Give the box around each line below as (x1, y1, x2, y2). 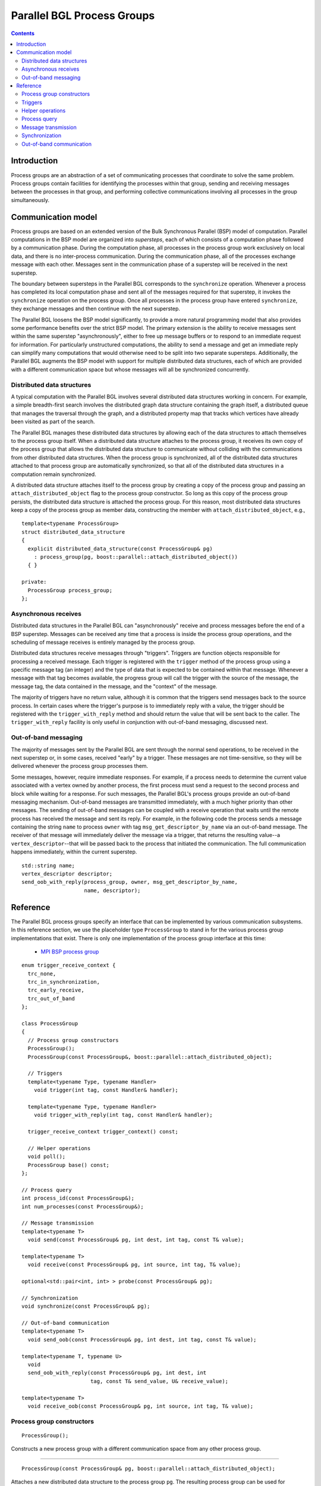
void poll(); (27, 1153, 66, 1160)
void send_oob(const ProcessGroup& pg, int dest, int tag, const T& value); (27, 1336, 257, 1343)
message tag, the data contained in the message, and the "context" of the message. (11, 682, 218, 690)
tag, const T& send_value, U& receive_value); (90, 1378, 229, 1384)
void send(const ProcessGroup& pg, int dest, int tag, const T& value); (27, 1236, 244, 1243)
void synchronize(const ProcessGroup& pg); (21, 1303, 150, 1310)
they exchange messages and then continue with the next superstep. (11, 305, 181, 312)
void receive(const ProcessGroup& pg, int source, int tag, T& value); (27, 1261, 241, 1268)
